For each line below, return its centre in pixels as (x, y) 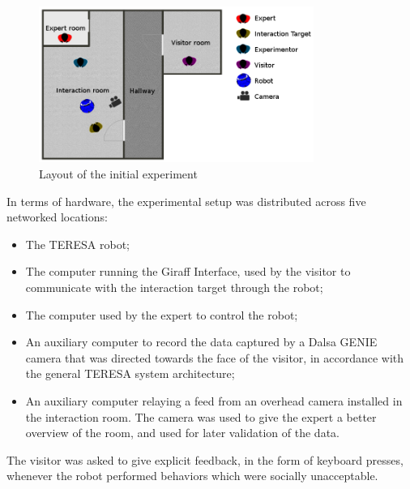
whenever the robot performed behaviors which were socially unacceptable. (192, 476)
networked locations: (57, 217)
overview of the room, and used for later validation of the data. (182, 433)
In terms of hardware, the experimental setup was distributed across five (186, 201)
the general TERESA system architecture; (130, 373)
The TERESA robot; (77, 244)
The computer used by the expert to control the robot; (162, 314)
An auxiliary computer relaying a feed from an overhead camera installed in (214, 401)
